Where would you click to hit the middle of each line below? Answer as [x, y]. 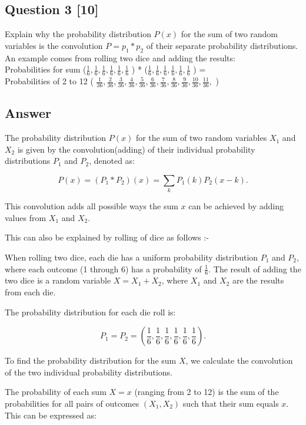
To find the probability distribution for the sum [91, 360]
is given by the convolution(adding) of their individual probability [136, 149]
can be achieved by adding [236, 206]
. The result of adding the [255, 268]
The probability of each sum [56, 392]
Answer [28, 113]
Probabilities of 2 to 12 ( [49, 81]
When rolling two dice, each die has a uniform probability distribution [132, 257]
